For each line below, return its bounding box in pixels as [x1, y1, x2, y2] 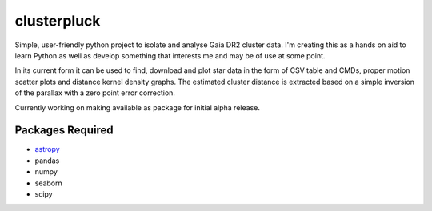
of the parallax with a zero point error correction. [14, 88, 176, 98]
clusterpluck [14, 12, 101, 30]
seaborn [34, 178, 63, 188]
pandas [34, 156, 60, 165]
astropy [34, 145, 60, 154]
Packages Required [14, 124, 114, 137]
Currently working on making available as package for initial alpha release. [14, 102, 260, 112]
